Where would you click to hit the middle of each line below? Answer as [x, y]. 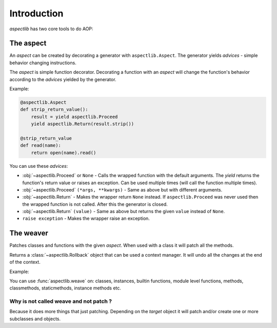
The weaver [29, 233]
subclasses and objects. [35, 319]
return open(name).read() [64, 152]
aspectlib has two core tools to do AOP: [51, 29]
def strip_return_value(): [54, 110]
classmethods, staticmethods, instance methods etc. [65, 288]
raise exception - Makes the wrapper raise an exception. [86, 219]
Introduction [36, 13]
